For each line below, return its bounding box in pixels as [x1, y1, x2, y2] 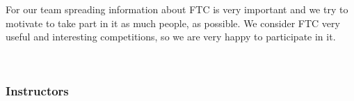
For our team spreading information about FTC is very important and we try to [6, 2, 348, 16]
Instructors [6, 82, 69, 100]
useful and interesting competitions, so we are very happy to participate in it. [6, 29, 336, 44]
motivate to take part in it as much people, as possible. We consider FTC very [6, 15, 340, 30]
